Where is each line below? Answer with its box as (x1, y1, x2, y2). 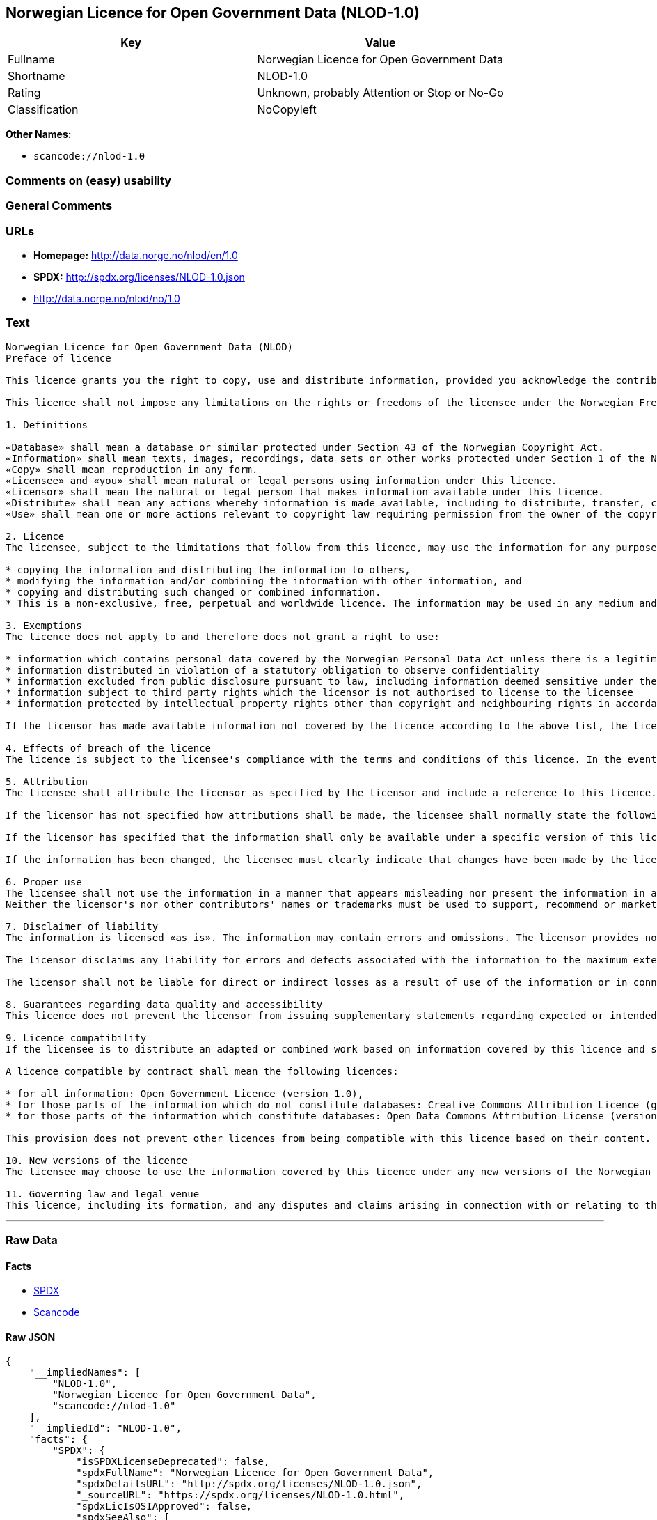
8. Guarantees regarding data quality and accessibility (6, 998, 323, 1010)
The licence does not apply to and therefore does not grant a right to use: (6, 630, 440, 642)
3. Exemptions (6, 619, 82, 631)
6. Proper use (6, 876, 82, 887)
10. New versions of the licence (6, 1154, 188, 1166)
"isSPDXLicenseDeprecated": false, (76, 1456, 270, 1468)
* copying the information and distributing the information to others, (6, 564, 411, 575)
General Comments (6, 199, 113, 213)
